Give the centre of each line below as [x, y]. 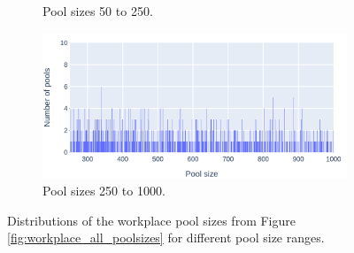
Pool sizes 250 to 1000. [104, 191]
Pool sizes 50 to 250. [98, 11]
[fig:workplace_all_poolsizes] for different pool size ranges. [166, 238]
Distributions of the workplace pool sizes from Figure [151, 220]
